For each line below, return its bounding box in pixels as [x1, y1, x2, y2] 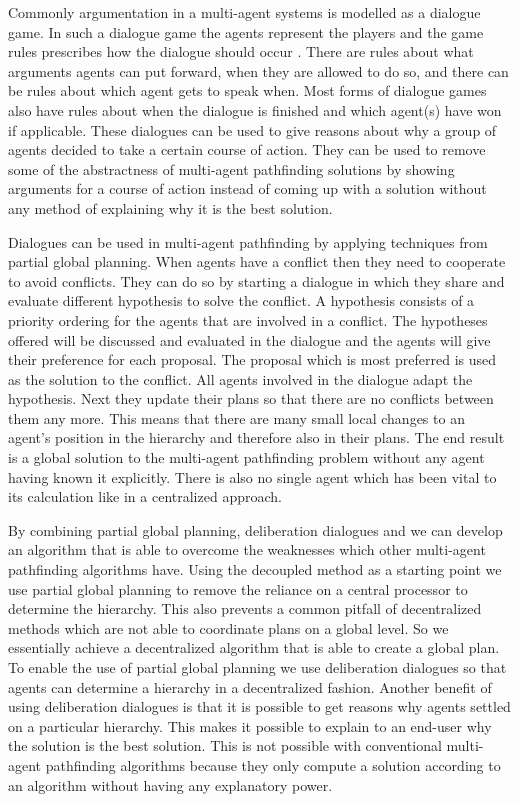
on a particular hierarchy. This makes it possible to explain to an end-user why [8, 715, 492, 736]
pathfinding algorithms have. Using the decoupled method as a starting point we [8, 559, 502, 580]
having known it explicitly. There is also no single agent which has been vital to [8, 466, 497, 487]
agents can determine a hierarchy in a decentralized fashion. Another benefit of [8, 676, 492, 697]
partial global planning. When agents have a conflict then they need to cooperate [8, 251, 506, 272]
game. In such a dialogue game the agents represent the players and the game [8, 21, 484, 42]
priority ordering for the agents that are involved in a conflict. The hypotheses [8, 309, 488, 330]
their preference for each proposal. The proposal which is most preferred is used [8, 349, 497, 370]
